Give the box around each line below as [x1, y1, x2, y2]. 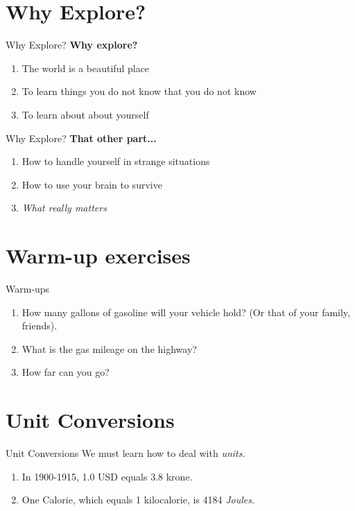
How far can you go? [21, 365, 110, 379]
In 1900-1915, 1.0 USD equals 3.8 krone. [21, 469, 193, 483]
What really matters [21, 200, 107, 215]
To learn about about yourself [21, 107, 149, 121]
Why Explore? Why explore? [6, 37, 138, 52]
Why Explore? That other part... [6, 130, 157, 145]
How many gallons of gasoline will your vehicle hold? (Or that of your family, [21, 304, 350, 319]
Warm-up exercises [6, 241, 191, 270]
